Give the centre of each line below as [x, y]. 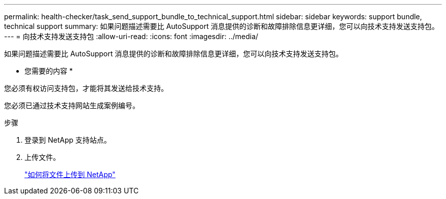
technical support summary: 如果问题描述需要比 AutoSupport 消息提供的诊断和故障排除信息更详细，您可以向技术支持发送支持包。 [221, 26]
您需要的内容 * [49, 71]
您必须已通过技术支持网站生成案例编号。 [72, 105]
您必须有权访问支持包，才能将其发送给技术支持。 [86, 88]
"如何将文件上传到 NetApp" [70, 174]
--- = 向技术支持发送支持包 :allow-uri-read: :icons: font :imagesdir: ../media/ [131, 36]
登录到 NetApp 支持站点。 [68, 140]
